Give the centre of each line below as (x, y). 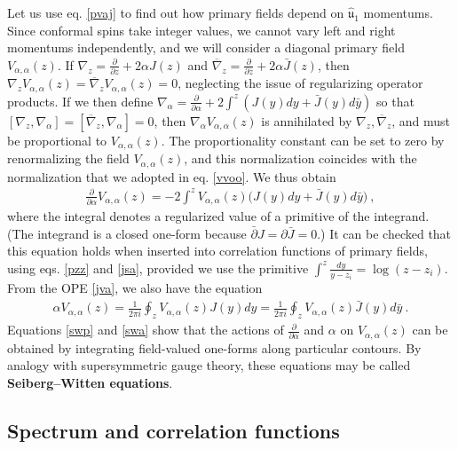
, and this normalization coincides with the (300, 158)
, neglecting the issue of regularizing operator (300, 83)
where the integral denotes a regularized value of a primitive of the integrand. (218, 216)
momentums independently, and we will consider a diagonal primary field (206, 47)
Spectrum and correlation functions (174, 430)
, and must (421, 120)
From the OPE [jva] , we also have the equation (135, 288)
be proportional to (57, 140)
